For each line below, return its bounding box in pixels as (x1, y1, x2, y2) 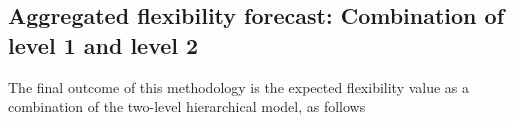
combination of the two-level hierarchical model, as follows (8, 96, 366, 117)
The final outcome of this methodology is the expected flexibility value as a (8, 76, 470, 97)
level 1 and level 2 (8, 29, 199, 60)
